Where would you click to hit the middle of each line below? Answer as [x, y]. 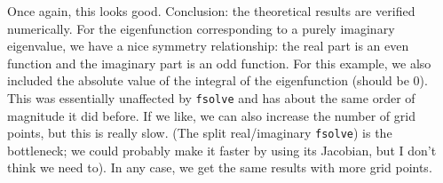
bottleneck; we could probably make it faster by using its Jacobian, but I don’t [222, 150]
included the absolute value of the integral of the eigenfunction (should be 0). [218, 80]
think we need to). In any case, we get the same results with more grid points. [220, 167]
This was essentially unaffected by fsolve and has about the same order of [211, 97]
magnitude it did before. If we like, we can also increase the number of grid [211, 115]
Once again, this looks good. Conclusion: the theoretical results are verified [211, 11]
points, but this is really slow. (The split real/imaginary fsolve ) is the [200, 133]
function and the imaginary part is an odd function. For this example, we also [219, 63]
